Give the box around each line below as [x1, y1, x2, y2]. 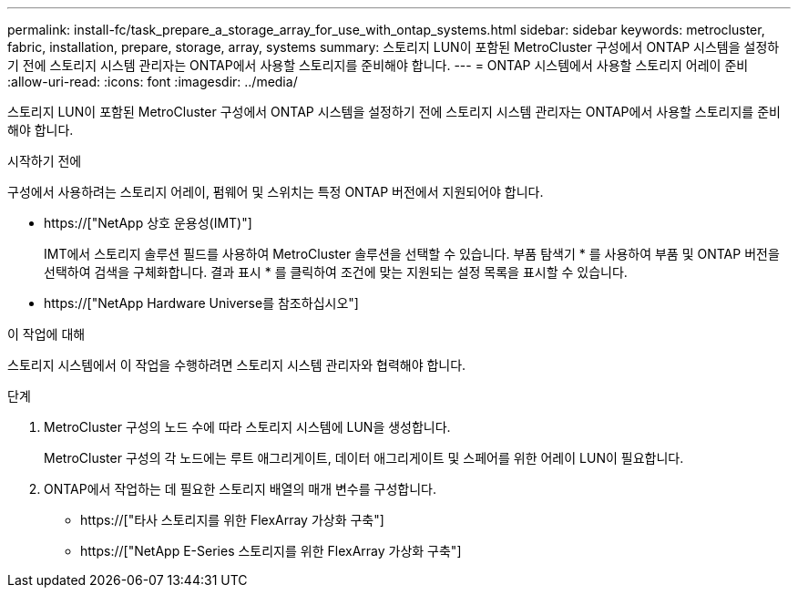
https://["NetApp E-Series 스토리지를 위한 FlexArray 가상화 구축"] [80, 543, 462, 559]
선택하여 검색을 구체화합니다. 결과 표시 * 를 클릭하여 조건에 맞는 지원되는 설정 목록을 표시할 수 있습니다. [44, 264, 628, 280]
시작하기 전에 [7, 153, 82, 169]
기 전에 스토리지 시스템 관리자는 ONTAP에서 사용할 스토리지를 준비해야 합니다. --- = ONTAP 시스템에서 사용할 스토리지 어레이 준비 [7, 57, 749, 73]
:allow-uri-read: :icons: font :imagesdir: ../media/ [7, 74, 298, 89]
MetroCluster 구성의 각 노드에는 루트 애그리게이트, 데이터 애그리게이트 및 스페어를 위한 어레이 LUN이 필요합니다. [44, 450, 684, 466]
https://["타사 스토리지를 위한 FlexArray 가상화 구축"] [80, 512, 384, 528]
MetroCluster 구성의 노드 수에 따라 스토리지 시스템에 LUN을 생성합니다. [44, 419, 451, 435]
